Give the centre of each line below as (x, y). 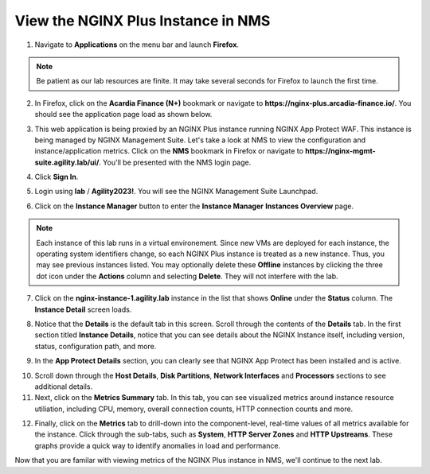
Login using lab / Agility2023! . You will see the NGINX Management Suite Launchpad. (176, 192)
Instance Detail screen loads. (83, 309)
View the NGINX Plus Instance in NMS (143, 21)
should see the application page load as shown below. (123, 115)
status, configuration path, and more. (96, 346)
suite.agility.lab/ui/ (67, 162)
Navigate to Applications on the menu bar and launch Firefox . (137, 45)
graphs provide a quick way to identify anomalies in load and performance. (158, 445)
